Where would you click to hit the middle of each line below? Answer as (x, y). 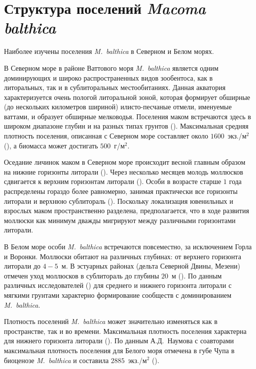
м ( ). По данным (197, 275)
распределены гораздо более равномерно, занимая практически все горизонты (121, 191)
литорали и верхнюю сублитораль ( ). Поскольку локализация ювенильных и (119, 201)
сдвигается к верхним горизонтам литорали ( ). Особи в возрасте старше (113, 181)
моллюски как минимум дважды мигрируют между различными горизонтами (120, 220)
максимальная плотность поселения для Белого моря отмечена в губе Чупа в (119, 350)
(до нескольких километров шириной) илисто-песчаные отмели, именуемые (118, 107)
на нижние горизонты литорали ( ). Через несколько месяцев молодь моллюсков (124, 171)
